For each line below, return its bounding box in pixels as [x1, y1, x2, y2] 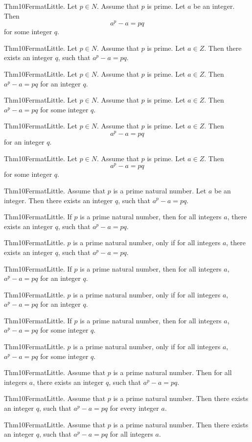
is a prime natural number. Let [113, 185, 206, 195]
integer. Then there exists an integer [4, 195, 113, 205]
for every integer [110, 403, 159, 413]
